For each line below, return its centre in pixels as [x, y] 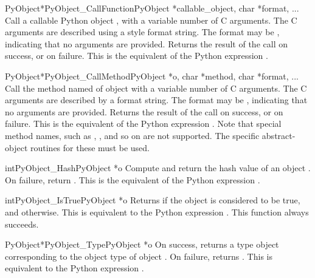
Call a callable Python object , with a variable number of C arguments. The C [151, 20]
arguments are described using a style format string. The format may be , [142, 32]
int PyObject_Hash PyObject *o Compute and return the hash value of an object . [158, 168]
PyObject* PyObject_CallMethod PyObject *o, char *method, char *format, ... [152, 76]
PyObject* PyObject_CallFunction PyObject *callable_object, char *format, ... [152, 8]
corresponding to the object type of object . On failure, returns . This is [139, 256]
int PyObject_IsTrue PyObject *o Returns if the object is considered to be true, [153, 200]
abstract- [279, 135]
